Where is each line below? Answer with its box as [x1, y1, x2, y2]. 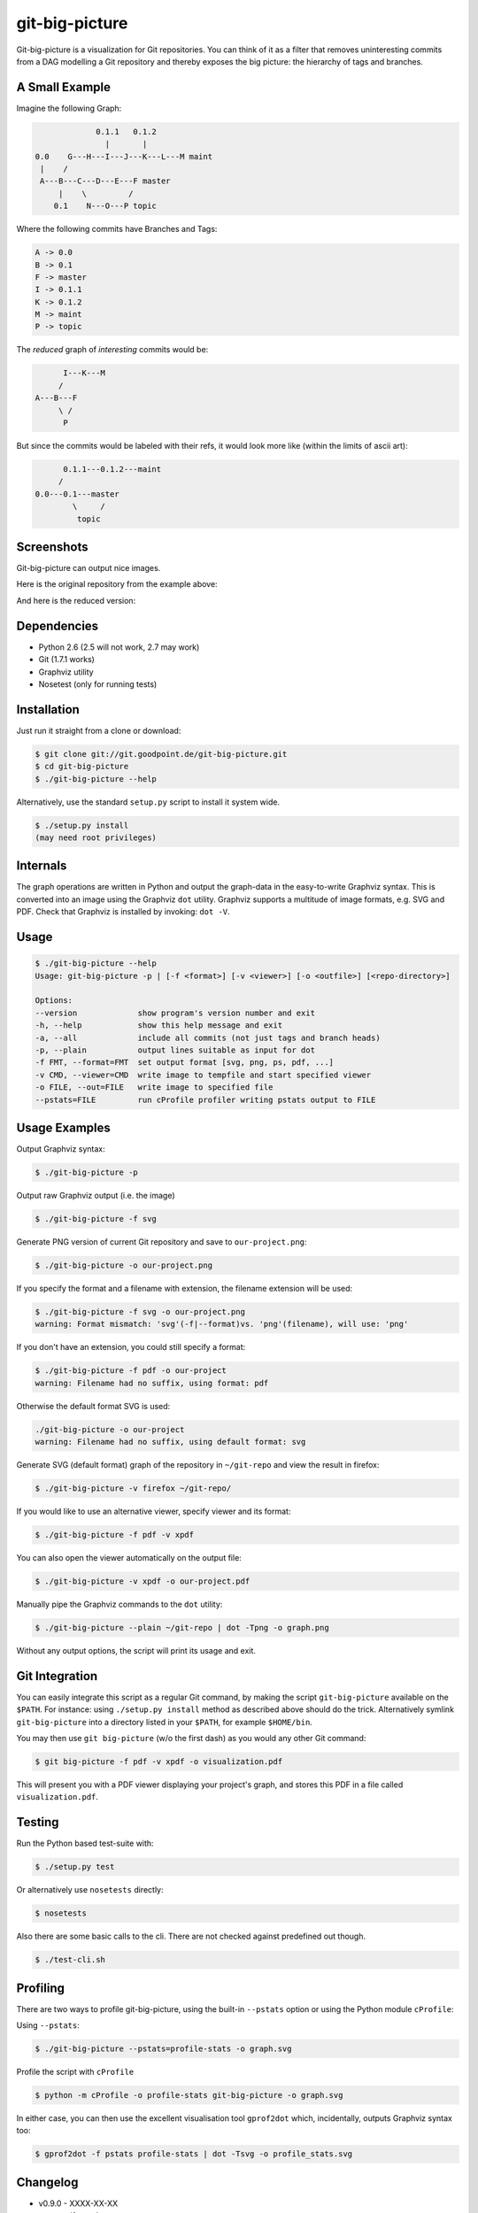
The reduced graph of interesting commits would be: [16, 344, 209, 355]
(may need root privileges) [35, 832, 157, 843]
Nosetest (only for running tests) [38, 678, 158, 690]
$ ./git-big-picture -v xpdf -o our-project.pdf [35, 1576, 251, 1586]
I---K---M [63, 368, 106, 378]
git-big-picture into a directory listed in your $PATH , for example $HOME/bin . [16, 1716, 313, 1727]
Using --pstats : [16, 2020, 80, 2031]
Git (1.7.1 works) [38, 654, 95, 665]
